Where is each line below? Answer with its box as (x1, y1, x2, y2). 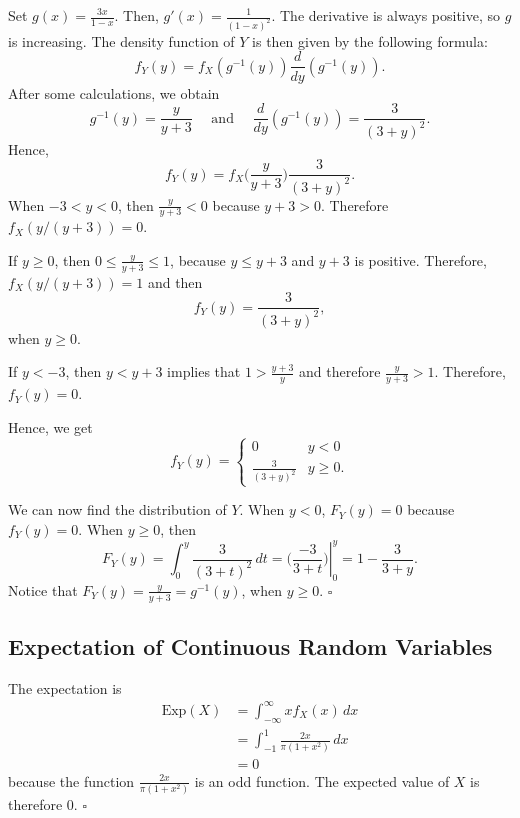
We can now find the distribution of (8, 499, 227, 520)
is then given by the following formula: (252, 30, 488, 51)
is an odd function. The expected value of (194, 770, 450, 791)
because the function (8, 770, 135, 791)
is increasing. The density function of (8, 30, 235, 51)
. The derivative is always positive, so (271, 5, 501, 25)
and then (147, 271, 203, 292)
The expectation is (8, 677, 122, 698)
